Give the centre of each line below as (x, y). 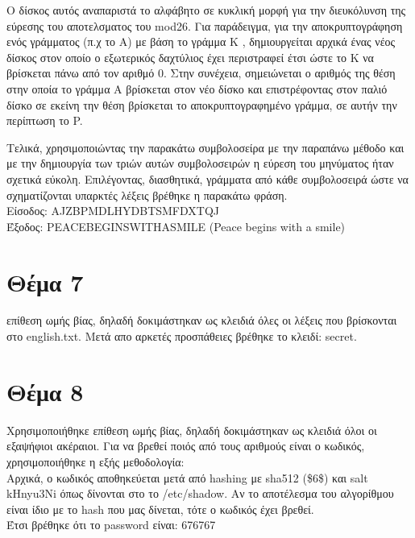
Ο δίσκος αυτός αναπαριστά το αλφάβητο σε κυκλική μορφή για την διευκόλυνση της (206, 10)
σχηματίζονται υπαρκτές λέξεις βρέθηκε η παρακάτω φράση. (147, 195)
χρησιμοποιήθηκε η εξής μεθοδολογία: (95, 461)
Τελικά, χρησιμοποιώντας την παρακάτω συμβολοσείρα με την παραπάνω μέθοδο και (205, 147)
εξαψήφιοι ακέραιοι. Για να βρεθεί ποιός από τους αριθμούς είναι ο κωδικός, (186, 446)
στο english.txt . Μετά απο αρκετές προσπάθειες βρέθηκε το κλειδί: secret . (182, 336)
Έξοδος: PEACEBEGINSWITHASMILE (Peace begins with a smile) (176, 226)
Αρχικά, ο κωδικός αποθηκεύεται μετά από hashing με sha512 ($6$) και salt (187, 477)
